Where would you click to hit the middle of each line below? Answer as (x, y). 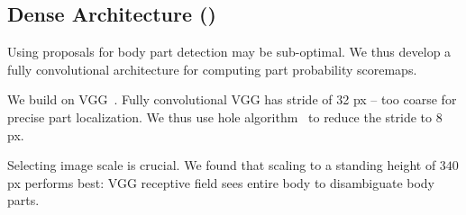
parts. (23, 200)
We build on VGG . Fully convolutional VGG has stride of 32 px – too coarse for (232, 99)
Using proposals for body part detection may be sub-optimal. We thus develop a (229, 52)
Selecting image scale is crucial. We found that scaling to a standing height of (222, 165)
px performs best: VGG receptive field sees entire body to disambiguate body (221, 182)
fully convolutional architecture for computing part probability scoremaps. (212, 69)
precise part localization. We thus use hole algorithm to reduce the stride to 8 (225, 116)
